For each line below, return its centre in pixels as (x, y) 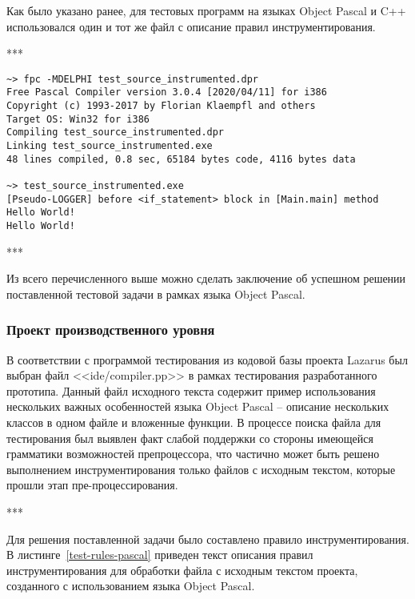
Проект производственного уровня (111, 330)
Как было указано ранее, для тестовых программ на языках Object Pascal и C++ (206, 10)
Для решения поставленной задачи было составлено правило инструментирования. (208, 539)
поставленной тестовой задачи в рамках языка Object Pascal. (156, 293)
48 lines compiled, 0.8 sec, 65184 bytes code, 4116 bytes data (181, 159)
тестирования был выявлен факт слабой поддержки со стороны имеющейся (190, 438)
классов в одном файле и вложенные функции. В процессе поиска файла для (194, 422)
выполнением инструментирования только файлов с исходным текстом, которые (201, 469)
